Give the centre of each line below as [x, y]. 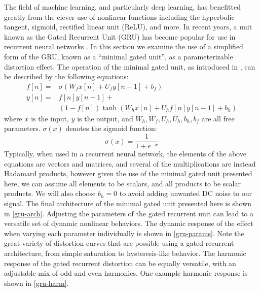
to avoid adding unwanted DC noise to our [186, 193]
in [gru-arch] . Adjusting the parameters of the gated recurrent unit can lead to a [129, 213]
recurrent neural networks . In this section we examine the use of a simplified [124, 46]
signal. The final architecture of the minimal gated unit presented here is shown [128, 203]
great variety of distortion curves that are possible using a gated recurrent [119, 243]
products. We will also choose [50, 193]
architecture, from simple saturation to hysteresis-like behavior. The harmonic [125, 253]
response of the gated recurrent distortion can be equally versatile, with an [120, 263]
